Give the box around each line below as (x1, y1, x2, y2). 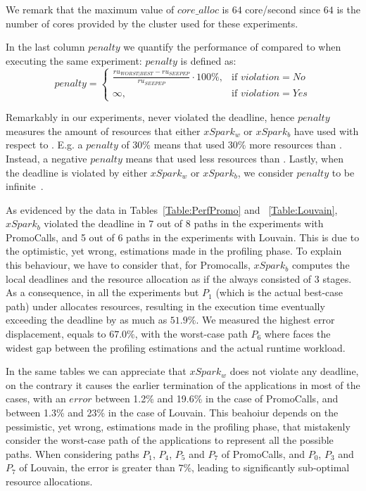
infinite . (6, 179, 44, 193)
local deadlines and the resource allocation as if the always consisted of (6, 271, 312, 286)
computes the (291, 257, 350, 272)
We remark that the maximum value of (6, 2, 175, 16)
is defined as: (180, 53, 236, 68)
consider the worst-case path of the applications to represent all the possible (6, 433, 334, 447)
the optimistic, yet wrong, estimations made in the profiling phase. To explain (6, 243, 342, 258)
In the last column (6, 39, 85, 54)
